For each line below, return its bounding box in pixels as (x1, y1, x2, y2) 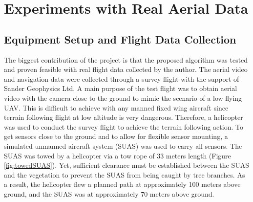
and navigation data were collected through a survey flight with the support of (4, 73, 239, 84)
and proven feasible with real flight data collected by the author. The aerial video (4, 64, 248, 74)
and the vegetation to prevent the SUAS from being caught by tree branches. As (4, 169, 245, 180)
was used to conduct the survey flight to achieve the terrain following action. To (4, 121, 243, 132)
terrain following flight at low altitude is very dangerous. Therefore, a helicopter (4, 112, 243, 122)
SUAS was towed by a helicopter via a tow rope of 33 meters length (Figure (4, 150, 231, 160)
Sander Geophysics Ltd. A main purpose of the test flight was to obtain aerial (4, 83, 237, 93)
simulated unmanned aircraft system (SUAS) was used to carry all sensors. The (4, 140, 242, 151)
